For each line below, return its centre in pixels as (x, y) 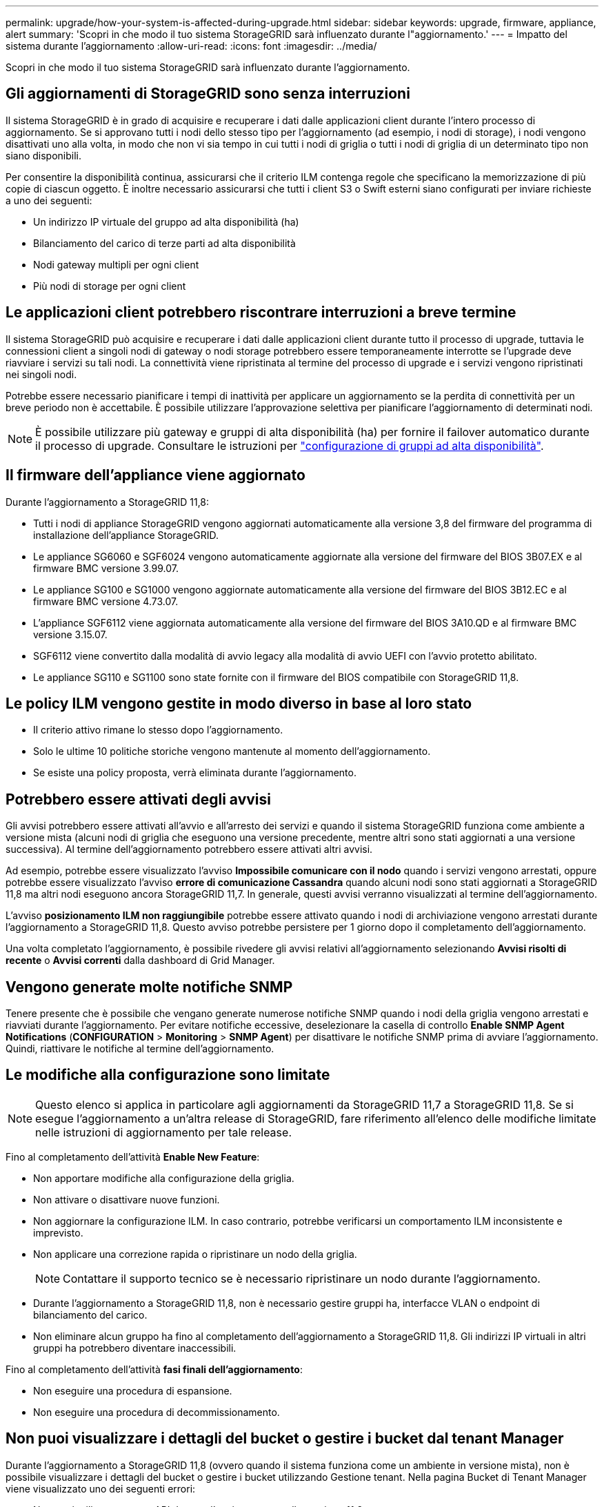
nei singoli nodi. (41, 374)
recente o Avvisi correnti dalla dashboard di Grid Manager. (140, 961)
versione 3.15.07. (70, 634)
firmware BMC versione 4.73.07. (106, 601)
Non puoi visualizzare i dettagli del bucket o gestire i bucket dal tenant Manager (285, 1439)
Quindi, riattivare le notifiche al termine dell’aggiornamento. (140, 1049)
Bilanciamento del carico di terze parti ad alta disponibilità (164, 243)
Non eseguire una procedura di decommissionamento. (157, 1412)
